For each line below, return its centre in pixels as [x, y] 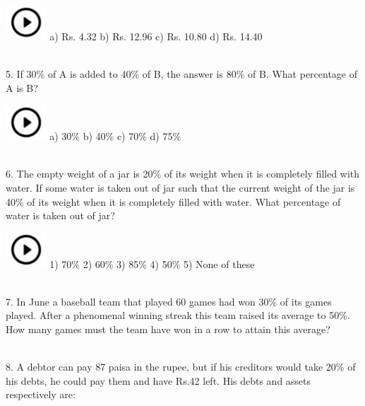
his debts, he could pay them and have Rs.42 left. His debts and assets [158, 380]
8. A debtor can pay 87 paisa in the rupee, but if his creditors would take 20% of [181, 367]
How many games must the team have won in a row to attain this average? [168, 329]
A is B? [22, 87]
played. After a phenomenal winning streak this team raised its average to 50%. [178, 315]
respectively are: [41, 394]
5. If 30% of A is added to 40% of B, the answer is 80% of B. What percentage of [182, 74]
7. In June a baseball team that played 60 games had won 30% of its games [169, 301]
